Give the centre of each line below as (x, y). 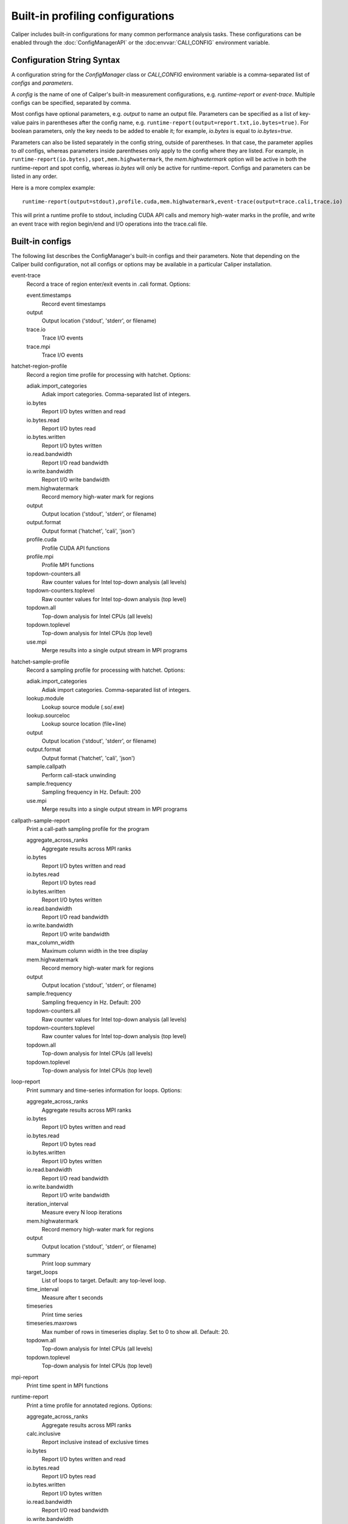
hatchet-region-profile (39, 366)
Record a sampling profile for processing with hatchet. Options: (106, 670)
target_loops (42, 1272)
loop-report (26, 1081)
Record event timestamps (74, 304)
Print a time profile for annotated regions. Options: (89, 1405)
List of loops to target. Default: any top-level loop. (104, 1281)
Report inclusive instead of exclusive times (95, 1442)
